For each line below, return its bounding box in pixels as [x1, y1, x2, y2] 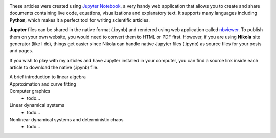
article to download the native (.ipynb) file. [9, 64, 99, 71]
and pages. [9, 48, 33, 54]
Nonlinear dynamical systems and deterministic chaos [9, 116, 124, 122]
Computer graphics [9, 88, 51, 94]
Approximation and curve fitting [9, 80, 76, 87]
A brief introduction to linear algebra [9, 74, 86, 80]
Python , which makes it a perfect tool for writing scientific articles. [9, 17, 150, 23]
